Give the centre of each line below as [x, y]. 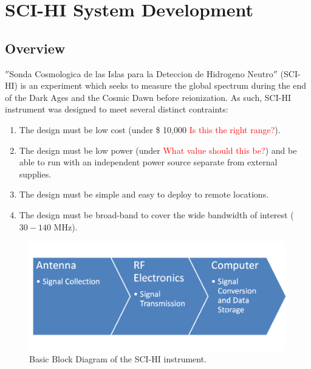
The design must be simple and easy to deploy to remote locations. [144, 194]
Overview [35, 48]
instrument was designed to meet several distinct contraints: [117, 109]
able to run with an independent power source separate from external [148, 162]
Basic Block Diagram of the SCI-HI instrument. [118, 359]
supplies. [35, 174]
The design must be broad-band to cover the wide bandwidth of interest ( [156, 214]
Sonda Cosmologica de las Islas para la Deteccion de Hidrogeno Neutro [141, 73]
